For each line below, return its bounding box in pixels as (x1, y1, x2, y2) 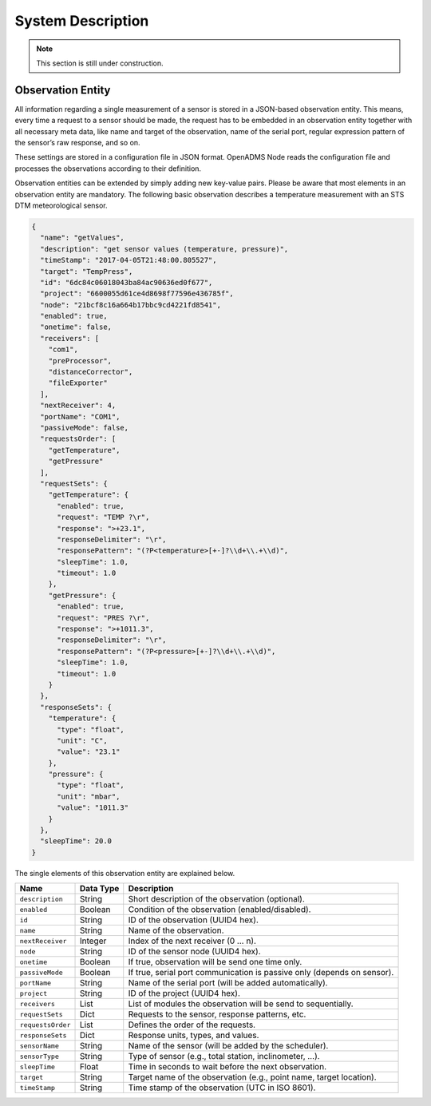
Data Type (79, 883, 120, 894)
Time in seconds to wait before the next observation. (128, 1061, 327, 1072)
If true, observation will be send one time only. (128, 957, 302, 968)
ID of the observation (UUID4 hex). (128, 914, 259, 926)
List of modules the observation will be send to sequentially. (128, 998, 354, 1009)
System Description (14, 12, 149, 30)
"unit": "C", (57, 735, 108, 745)
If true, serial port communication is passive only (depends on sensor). (128, 967, 394, 978)
